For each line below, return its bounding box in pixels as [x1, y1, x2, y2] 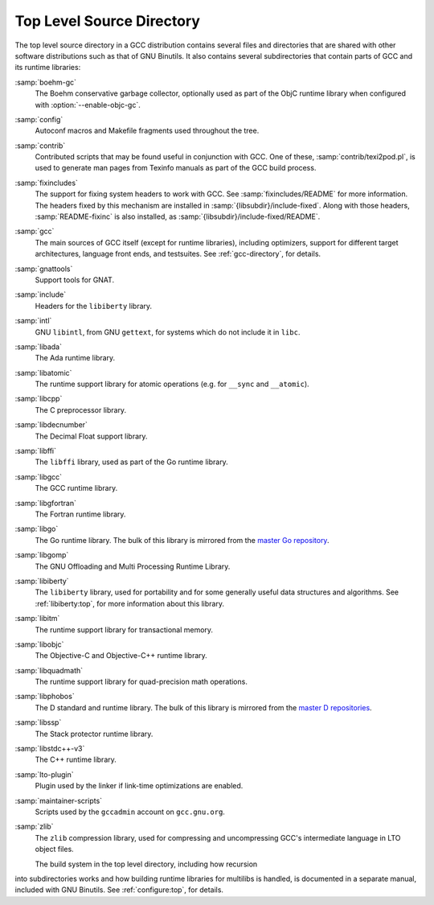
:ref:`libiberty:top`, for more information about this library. [35, 599, 225, 608]
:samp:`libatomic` [14, 368, 72, 377]
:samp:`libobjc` [14, 640, 64, 649]
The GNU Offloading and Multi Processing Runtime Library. [35, 562, 231, 571]
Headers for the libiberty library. [35, 301, 153, 311]
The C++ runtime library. [35, 755, 117, 764]
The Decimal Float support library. [35, 431, 148, 441]
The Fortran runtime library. [35, 509, 126, 519]
